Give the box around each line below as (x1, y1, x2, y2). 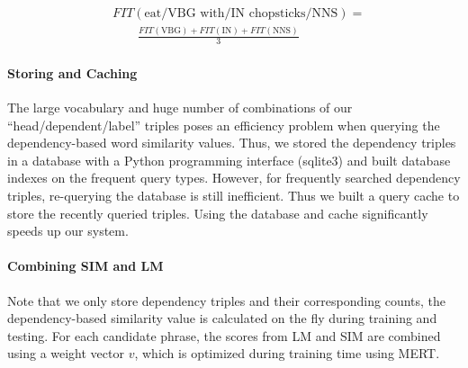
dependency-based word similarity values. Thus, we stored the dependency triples (7, 133, 456, 152)
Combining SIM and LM (7, 256, 164, 275)
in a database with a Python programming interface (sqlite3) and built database (7, 150, 451, 169)
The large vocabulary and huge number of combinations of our (7, 98, 353, 116)
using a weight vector (7, 344, 124, 363)
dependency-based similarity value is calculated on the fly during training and (7, 309, 437, 328)
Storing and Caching (7, 63, 138, 82)
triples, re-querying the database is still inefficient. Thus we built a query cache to (7, 185, 460, 204)
